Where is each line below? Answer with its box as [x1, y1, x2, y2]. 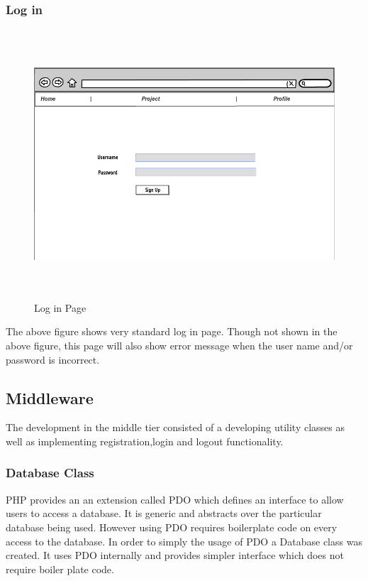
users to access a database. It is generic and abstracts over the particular [6, 506, 322, 521]
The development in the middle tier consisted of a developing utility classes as [6, 420, 345, 435]
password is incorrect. [6, 352, 100, 366]
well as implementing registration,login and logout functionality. [6, 433, 284, 448]
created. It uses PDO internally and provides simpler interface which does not [6, 548, 344, 563]
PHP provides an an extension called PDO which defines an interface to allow [6, 492, 344, 506]
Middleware [6, 386, 94, 408]
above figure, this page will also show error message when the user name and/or [6, 337, 353, 352]
